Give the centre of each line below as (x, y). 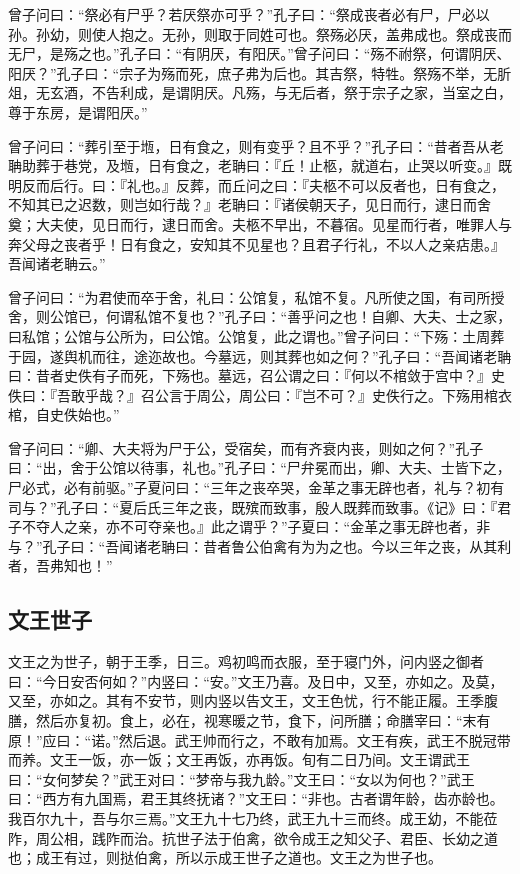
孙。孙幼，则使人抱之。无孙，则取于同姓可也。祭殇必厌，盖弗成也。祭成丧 (253, 33)
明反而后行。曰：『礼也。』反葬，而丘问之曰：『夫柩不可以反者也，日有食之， (256, 184)
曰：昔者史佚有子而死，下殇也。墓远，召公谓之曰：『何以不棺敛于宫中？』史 (256, 375)
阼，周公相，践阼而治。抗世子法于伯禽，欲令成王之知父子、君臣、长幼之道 (253, 837)
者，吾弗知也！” (60, 565)
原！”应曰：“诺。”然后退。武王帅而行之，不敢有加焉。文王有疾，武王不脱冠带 (259, 739)
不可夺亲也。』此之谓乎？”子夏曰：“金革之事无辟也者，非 (305, 526)
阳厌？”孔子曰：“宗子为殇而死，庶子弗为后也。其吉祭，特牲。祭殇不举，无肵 (260, 72)
